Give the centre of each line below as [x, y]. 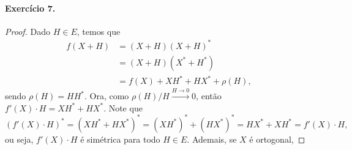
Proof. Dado [28, 31]
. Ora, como [107, 96]
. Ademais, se [212, 139]
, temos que [99, 31]
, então [209, 96]
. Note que [123, 107]
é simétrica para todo [120, 139]
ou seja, [19, 139]
